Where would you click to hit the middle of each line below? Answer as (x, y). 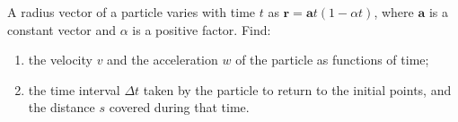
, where (394, 12)
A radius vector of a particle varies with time (132, 12)
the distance (62, 107)
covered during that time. (179, 107)
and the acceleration (163, 60)
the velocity (60, 60)
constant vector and (62, 29)
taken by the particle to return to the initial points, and (297, 89)
